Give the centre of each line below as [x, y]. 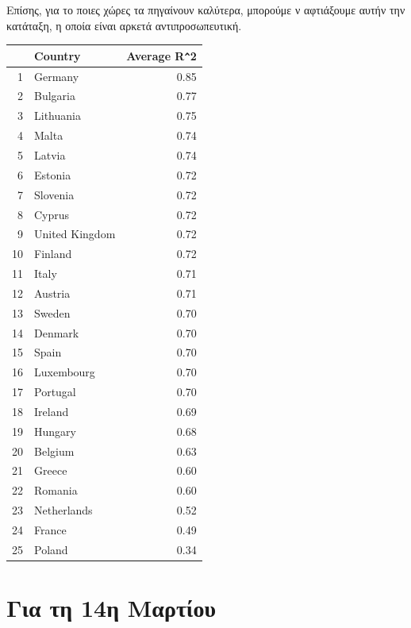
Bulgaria [55, 96]
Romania [56, 490]
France [50, 530]
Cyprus [52, 214]
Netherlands [63, 510]
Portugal [55, 392]
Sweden [52, 312]
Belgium [54, 451]
